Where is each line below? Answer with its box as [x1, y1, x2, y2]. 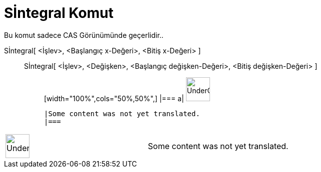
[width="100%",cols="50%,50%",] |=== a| [44, 94, 184, 103]
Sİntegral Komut [4, 4, 113, 21]
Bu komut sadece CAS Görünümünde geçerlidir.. [4, 30, 163, 39]
